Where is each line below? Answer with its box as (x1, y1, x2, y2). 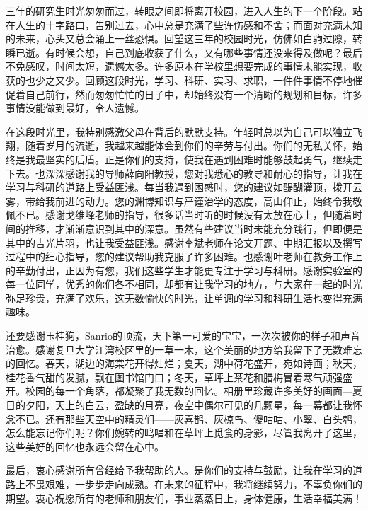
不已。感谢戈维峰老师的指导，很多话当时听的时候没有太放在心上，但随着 (15, 207, 352, 222)
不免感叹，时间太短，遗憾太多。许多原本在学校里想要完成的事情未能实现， (6, 59, 352, 74)
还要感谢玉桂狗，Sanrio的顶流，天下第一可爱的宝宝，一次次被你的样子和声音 (6, 328, 360, 343)
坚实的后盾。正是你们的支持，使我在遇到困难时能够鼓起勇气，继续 (45, 151, 352, 166)
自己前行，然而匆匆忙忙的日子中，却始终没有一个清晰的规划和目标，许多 (25, 86, 362, 101)
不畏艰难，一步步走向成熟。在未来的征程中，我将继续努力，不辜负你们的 (25, 477, 362, 491)
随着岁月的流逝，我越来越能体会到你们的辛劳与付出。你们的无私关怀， (25, 138, 352, 153)
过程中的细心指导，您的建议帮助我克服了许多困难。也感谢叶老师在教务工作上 (6, 249, 362, 264)
